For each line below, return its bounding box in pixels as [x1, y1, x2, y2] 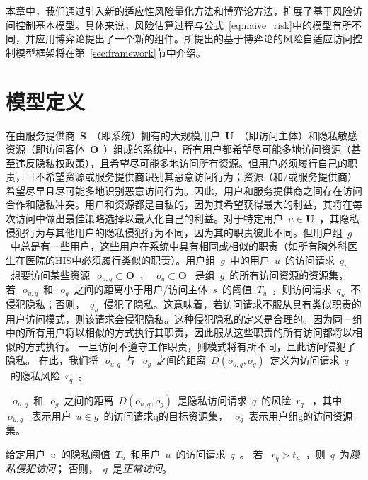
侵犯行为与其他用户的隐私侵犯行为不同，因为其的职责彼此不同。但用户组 [6, 224, 343, 239]
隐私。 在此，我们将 [6, 353, 98, 367]
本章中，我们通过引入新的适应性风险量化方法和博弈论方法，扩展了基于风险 [6, 4, 352, 18]
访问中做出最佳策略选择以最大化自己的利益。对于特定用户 [15, 211, 283, 226]
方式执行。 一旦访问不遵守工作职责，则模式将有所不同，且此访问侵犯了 [25, 338, 356, 353]
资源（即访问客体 [6, 142, 85, 156]
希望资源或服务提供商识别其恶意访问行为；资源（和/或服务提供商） [45, 169, 357, 184]
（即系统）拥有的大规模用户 [91, 127, 220, 142]
